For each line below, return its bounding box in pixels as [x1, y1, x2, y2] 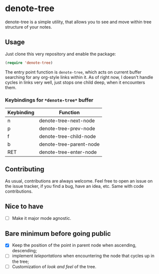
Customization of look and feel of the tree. [12, 263, 97, 269]
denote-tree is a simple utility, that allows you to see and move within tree [5, 19, 152, 25]
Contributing [5, 165, 44, 173]
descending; [12, 248, 37, 254]
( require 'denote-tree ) [5, 60, 53, 65]
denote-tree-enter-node [39, 149, 97, 155]
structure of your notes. [5, 24, 52, 30]
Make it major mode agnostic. [12, 215, 72, 221]
